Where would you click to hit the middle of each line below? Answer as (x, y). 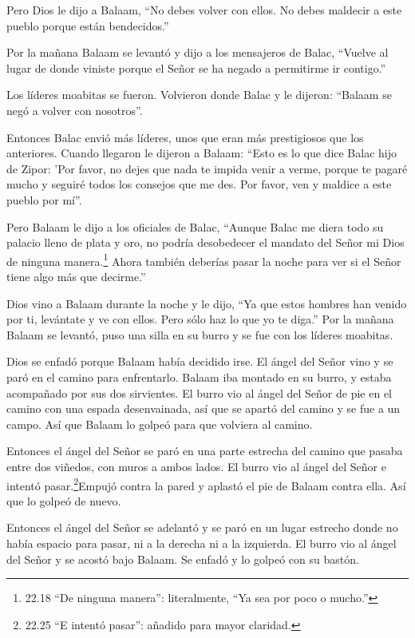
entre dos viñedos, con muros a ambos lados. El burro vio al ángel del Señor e (196, 466)
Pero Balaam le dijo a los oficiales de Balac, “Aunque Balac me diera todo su (195, 226)
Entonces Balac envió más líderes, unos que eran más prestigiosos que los (185, 137)
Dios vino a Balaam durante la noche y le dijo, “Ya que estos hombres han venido (207, 303)
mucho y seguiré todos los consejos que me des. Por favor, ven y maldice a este (199, 184)
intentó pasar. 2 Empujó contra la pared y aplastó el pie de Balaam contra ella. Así (206, 484)
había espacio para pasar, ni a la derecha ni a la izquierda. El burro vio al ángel (202, 543)
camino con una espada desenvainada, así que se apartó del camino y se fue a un (204, 408)
